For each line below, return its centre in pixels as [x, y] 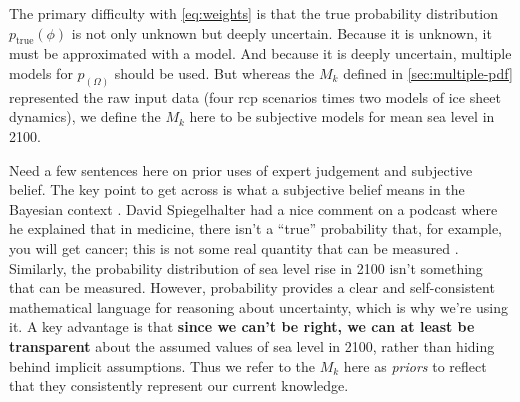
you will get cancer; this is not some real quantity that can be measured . [234, 248]
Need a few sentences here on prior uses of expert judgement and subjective [241, 169]
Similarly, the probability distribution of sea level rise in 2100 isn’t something [246, 267]
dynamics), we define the [85, 116]
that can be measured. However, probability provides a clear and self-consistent [252, 287]
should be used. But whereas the [214, 72]
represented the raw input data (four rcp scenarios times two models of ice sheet [255, 96]
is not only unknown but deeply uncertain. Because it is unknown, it [281, 32]
